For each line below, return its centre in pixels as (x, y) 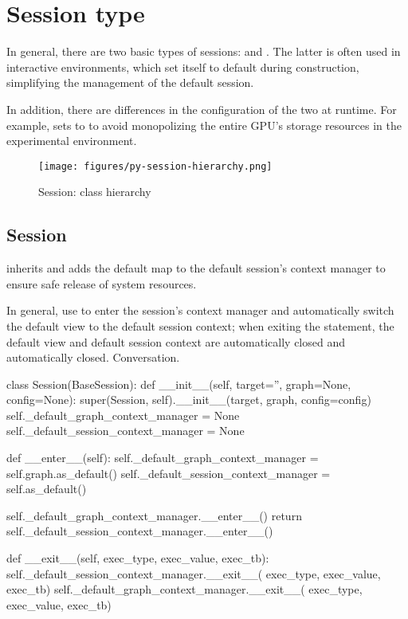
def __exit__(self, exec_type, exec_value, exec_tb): (138, 558)
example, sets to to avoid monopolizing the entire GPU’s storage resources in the (204, 125)
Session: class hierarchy (95, 192)
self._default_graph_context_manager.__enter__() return (154, 515)
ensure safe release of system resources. (102, 283)
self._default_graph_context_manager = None (123, 415)
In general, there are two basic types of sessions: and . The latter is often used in (204, 51)
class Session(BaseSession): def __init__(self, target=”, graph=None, (179, 384)
